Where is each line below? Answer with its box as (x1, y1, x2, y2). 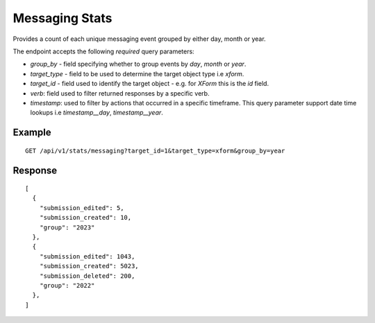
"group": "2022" (39, 281, 95, 289)
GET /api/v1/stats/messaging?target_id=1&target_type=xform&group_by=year (25, 146, 285, 155)
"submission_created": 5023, (39, 262, 139, 270)
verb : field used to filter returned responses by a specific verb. (30, 89, 210, 97)
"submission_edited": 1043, (39, 252, 135, 260)
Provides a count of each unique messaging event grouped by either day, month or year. (12, 35, 267, 43)
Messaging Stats (12, 10, 112, 26)
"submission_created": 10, (39, 213, 132, 222)
